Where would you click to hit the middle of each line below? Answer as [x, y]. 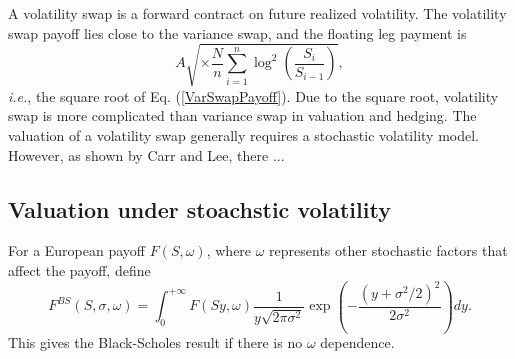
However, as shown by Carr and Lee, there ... [146, 154]
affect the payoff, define [79, 269]
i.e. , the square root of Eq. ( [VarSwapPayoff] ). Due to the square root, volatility [253, 95]
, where [229, 250]
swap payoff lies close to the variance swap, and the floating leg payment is [237, 32]
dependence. [357, 342]
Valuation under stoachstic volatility [199, 208]
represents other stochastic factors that [388, 250]
